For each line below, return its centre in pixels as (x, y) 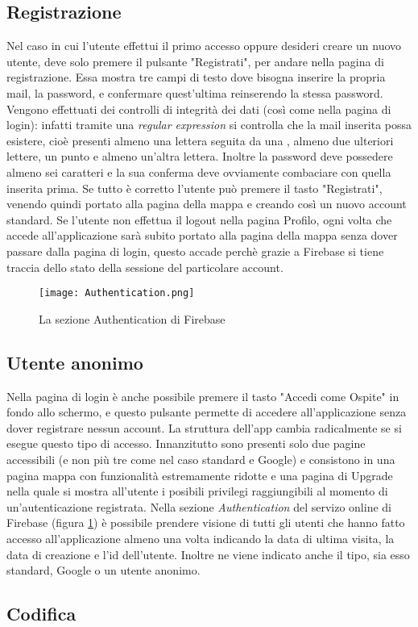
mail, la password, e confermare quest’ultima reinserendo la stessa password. (195, 92)
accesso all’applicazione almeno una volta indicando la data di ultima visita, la (201, 538)
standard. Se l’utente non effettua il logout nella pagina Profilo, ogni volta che (199, 219)
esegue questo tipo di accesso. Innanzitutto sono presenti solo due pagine (186, 443)
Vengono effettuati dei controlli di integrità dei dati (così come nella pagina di (199, 109)
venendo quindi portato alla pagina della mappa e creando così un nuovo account (207, 204)
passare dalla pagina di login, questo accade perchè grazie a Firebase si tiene (195, 251)
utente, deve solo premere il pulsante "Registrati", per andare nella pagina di (195, 61)
